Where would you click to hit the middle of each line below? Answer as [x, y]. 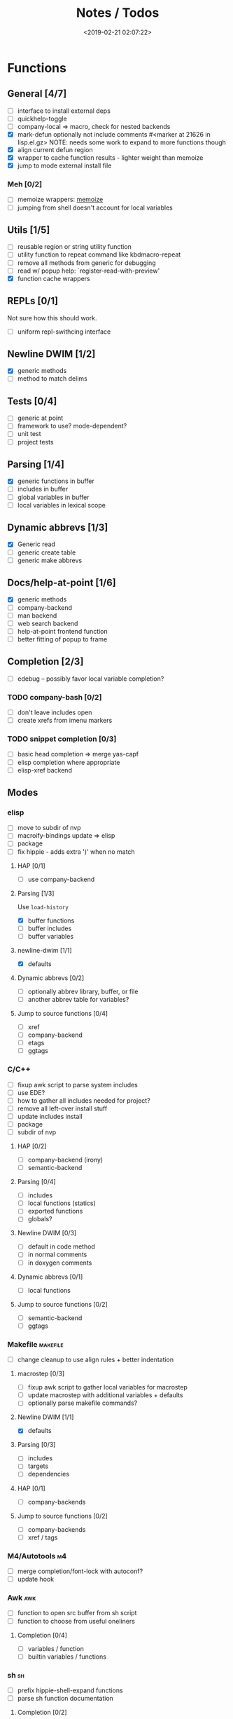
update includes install [50, 1116]
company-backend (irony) [65, 1160]
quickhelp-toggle [42, 118]
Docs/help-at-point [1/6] [62, 583]
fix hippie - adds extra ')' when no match [76, 851]
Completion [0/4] [42, 1635]
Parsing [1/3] [36, 893]
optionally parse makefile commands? [83, 1403]
